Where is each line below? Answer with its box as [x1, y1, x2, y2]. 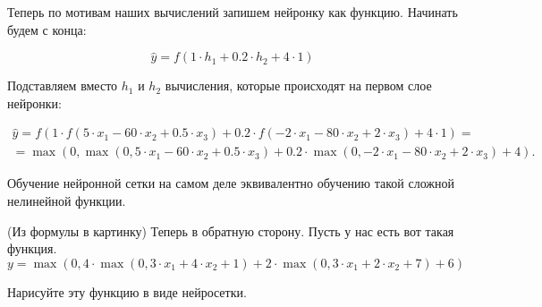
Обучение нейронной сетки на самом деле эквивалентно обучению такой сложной [7, 174, 454, 192]
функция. [7, 239, 57, 258]
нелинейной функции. [7, 192, 126, 210]
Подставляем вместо [7, 76, 118, 95]
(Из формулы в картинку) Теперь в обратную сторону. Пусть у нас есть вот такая [7, 221, 454, 240]
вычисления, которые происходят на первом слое [165, 76, 432, 95]
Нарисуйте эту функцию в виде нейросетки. [7, 282, 247, 301]
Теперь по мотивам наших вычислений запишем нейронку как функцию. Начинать [7, 3, 458, 21]
